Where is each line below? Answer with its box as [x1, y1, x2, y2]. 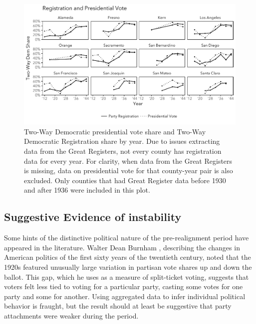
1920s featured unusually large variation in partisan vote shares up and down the [4, 261, 252, 272]
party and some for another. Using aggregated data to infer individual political [4, 291, 246, 301]
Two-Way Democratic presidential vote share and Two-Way [24, 126, 206, 136]
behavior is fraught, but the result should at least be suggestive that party [4, 301, 232, 311]
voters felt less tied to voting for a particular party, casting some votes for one [4, 281, 243, 292]
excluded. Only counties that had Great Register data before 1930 [24, 175, 226, 185]
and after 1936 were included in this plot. [24, 185, 150, 195]
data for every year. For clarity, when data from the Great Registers [24, 155, 233, 166]
